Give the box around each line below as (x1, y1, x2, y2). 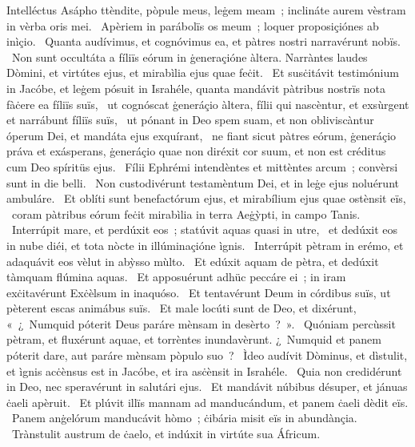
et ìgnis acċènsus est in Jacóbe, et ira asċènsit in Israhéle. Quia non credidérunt (6, 362, 402, 379)
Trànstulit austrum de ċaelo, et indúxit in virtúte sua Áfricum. (11, 425, 321, 442)
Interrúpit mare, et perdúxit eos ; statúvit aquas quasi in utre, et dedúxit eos (11, 221, 398, 238)
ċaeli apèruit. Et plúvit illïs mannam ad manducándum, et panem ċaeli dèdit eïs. (6, 393, 409, 410)
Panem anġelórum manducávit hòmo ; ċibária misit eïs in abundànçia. (11, 409, 357, 426)
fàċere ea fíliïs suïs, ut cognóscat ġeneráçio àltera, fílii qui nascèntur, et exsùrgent (6, 95, 409, 112)
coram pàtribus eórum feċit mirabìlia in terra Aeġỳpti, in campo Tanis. (11, 205, 361, 222)
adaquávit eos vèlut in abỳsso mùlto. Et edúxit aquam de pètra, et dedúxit (6, 252, 379, 269)
